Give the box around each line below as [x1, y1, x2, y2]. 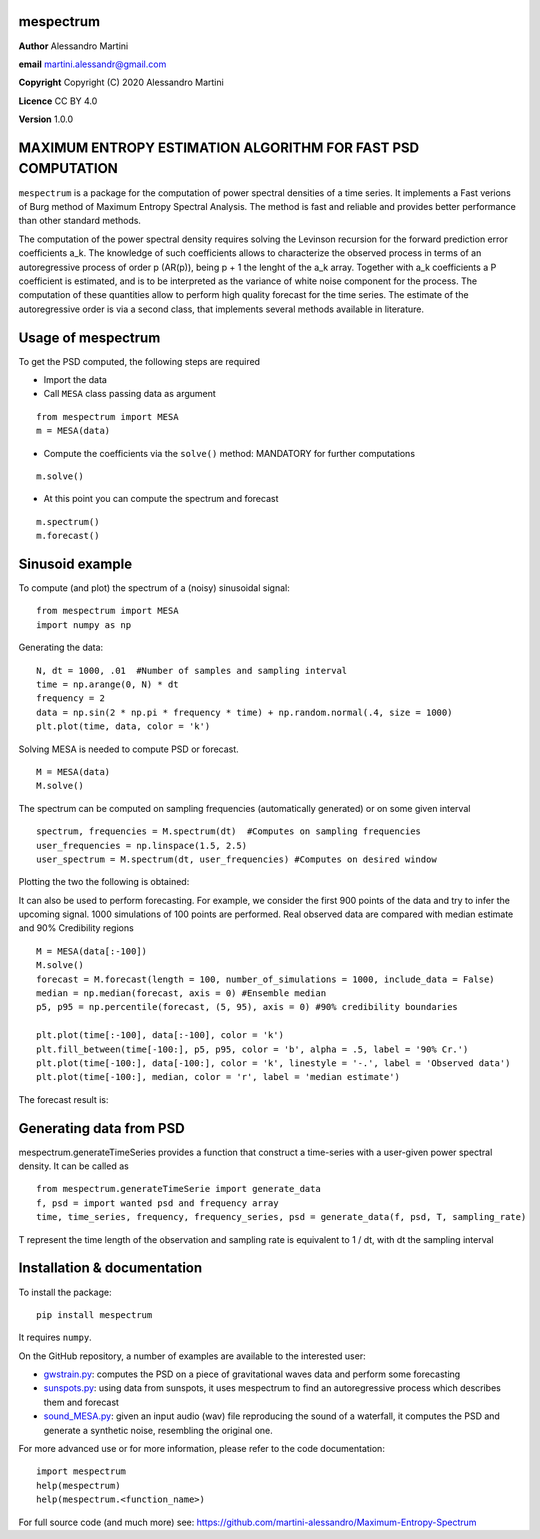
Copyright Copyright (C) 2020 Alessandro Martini [18, 76, 224, 89]
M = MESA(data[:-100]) [36, 945, 148, 957]
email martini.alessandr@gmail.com [18, 58, 167, 70]
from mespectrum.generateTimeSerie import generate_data [36, 1183, 322, 1195]
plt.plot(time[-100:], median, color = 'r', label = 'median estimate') [36, 1071, 400, 1083]
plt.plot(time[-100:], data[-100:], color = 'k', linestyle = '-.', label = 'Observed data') [36, 1057, 511, 1069]
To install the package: [18, 1286, 112, 1298]
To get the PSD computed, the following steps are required [18, 355, 260, 367]
